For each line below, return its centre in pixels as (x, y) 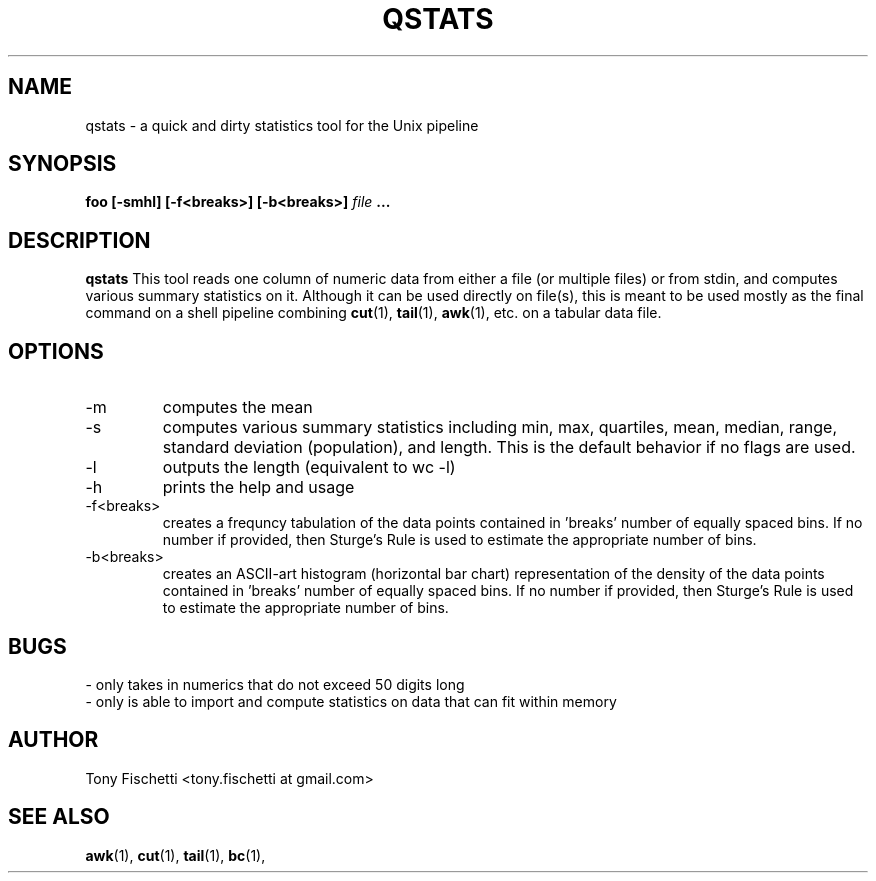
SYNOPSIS (62, 164)
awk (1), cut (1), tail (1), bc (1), (175, 855)
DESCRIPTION (79, 240)
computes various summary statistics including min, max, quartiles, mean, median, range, (500, 427)
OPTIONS (56, 351)
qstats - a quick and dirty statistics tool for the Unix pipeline (282, 125)
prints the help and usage (258, 487)
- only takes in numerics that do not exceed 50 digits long (275, 684)
